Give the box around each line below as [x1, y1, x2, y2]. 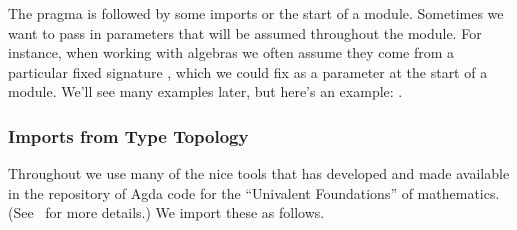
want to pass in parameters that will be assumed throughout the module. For [8, 22, 482, 43]
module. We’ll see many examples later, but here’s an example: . [8, 81, 403, 102]
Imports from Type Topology [8, 123, 249, 148]
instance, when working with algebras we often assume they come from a [8, 42, 455, 63]
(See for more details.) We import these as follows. [8, 202, 325, 223]
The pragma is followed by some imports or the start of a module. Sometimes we [8, 3, 504, 23]
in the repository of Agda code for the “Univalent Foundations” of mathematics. [8, 182, 500, 203]
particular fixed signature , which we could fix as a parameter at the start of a [8, 61, 488, 82]
